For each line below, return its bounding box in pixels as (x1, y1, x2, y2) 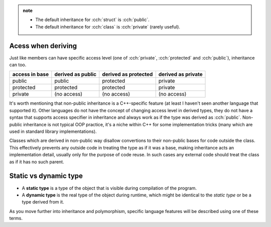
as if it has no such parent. (9, 158, 65, 165)
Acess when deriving (9, 42, 77, 50)
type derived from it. (22, 199, 65, 205)
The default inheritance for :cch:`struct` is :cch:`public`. (35, 17, 150, 23)
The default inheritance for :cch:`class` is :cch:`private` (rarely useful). (35, 24, 181, 30)
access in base (12, 71, 49, 78)
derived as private (158, 71, 203, 78)
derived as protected (102, 71, 153, 78)
